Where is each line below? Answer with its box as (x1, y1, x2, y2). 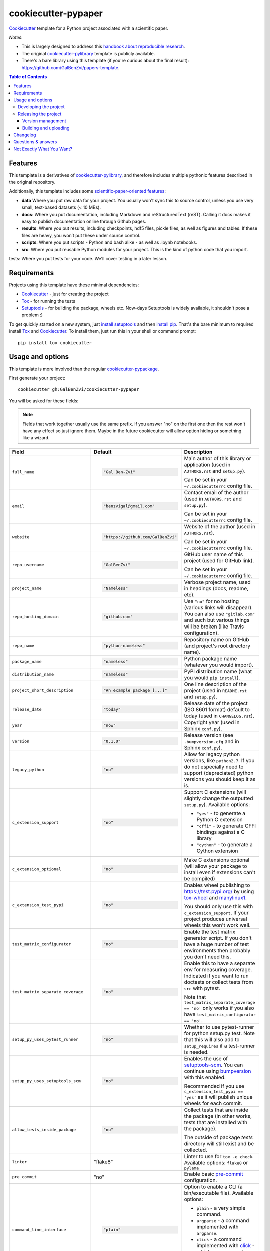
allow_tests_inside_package (12, 1127, 76, 1133)
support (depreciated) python (184, 769, 254, 776)
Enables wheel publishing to (184, 881, 250, 888)
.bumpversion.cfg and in (184, 738, 239, 745)
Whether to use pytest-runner (184, 1023, 254, 1030)
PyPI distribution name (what (184, 668, 252, 675)
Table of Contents (9, 73, 47, 80)
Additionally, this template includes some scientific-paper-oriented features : (9, 188, 166, 194)
